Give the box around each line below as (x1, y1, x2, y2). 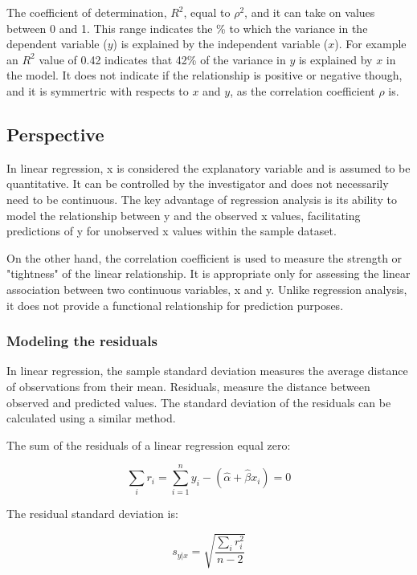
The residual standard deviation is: (6, 505, 178, 522)
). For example (334, 35, 407, 52)
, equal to (183, 4, 231, 20)
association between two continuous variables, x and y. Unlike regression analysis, (6, 280, 407, 297)
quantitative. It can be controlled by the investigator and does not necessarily (6, 175, 389, 192)
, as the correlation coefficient (230, 82, 375, 99)
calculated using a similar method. (6, 410, 176, 426)
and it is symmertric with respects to (6, 82, 189, 99)
